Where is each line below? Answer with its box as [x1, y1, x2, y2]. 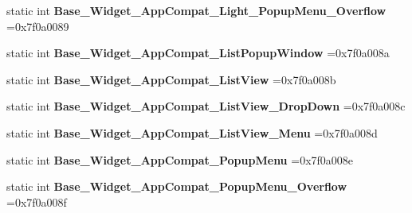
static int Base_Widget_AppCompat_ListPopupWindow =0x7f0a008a [6, 45, 390, 61]
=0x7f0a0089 [6, 17, 69, 34]
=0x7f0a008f [6, 193, 67, 210]
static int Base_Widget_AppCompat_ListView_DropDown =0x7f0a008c [6, 98, 406, 114]
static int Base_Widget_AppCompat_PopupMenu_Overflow [6, 178, 347, 195]
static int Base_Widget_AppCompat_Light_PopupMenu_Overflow [6, 2, 386, 18]
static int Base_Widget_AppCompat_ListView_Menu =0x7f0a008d [6, 124, 378, 141]
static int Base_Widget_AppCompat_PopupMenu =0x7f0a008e [6, 151, 354, 168]
